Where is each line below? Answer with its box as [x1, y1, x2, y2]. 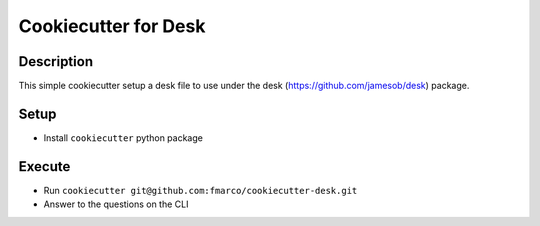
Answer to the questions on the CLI [43, 198, 189, 210]
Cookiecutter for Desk [18, 15, 206, 37]
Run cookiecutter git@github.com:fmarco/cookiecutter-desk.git [43, 184, 358, 196]
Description [18, 53, 94, 70]
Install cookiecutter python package [43, 131, 204, 144]
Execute [18, 158, 71, 175]
